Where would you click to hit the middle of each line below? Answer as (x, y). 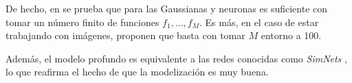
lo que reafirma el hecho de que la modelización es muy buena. (137, 72)
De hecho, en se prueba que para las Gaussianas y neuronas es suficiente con (167, 8)
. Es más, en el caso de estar (259, 22)
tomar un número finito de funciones (82, 22)
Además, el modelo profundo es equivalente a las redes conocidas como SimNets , (176, 58)
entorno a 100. (291, 35)
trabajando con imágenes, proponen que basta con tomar (125, 35)
